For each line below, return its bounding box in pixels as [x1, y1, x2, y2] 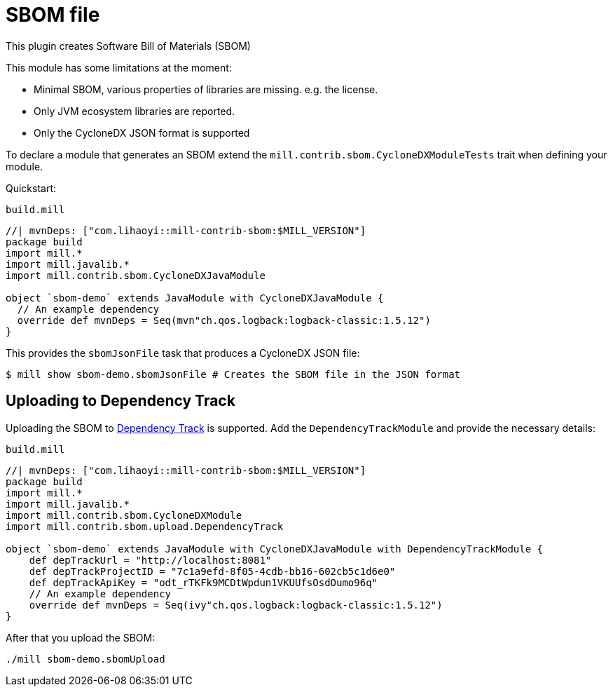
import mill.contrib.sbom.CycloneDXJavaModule [6, 269, 266, 281]
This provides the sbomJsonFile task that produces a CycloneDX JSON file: [6, 346, 360, 359]
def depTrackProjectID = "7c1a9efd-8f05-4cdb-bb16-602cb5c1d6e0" [29, 565, 396, 577]
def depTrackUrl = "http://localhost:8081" [29, 554, 272, 566]
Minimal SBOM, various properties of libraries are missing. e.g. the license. [34, 83, 378, 95]
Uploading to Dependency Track [6, 392, 235, 410]
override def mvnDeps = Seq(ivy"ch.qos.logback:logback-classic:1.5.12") [29, 599, 443, 611]
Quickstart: [6, 182, 57, 194]
